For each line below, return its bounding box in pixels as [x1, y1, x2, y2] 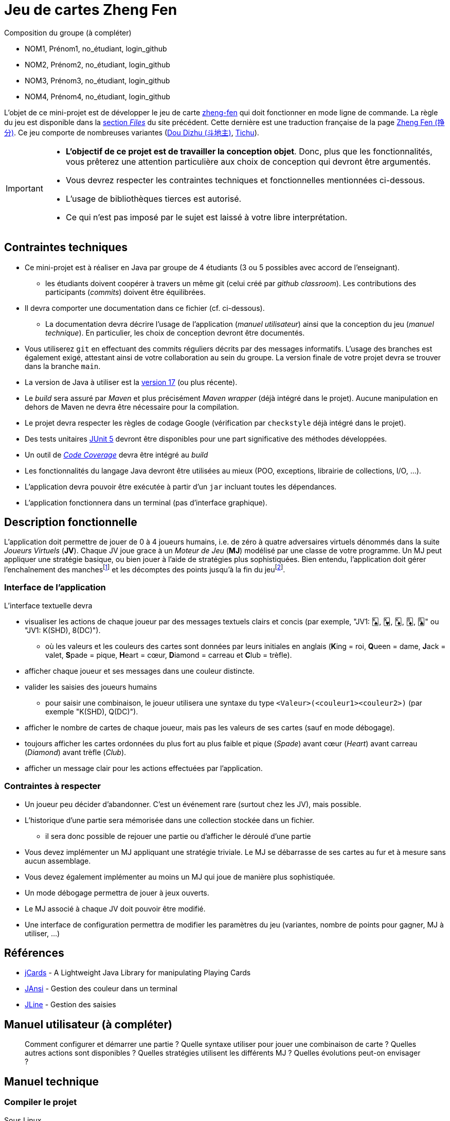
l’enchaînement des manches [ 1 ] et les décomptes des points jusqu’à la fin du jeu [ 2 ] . [4, 564, 285, 574]
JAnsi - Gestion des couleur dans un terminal [25, 984, 177, 993]
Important [6, 183, 43, 194]
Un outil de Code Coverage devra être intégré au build [25, 450, 208, 459]
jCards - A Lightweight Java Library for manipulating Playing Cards [25, 968, 251, 977]
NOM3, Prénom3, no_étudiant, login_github [25, 76, 170, 85]
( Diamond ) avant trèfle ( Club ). [25, 747, 127, 757]
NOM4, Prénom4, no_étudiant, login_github [25, 92, 170, 101]
